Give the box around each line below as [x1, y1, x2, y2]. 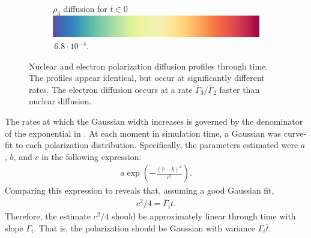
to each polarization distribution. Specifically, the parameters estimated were [15, 138, 298, 151]
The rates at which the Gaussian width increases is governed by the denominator [5, 115, 303, 127]
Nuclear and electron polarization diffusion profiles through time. [29, 59, 268, 72]
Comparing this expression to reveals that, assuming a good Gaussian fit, [5, 184, 274, 197]
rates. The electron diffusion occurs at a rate [29, 83, 193, 95]
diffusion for [63, 2, 107, 14]
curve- [283, 126, 307, 139]
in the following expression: [41, 150, 142, 162]
